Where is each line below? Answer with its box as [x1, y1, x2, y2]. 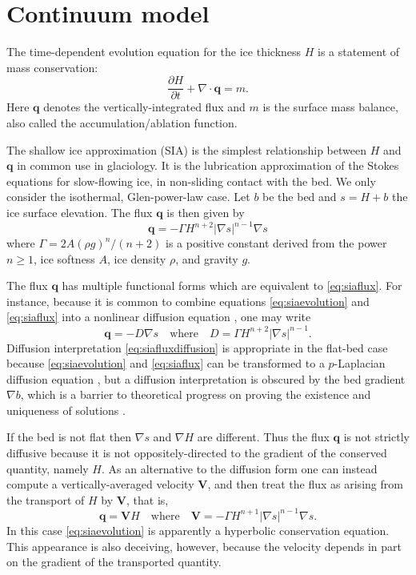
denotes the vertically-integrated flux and [43, 99, 246, 115]
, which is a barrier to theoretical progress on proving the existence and [20, 386, 371, 403]
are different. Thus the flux [197, 428, 330, 445]
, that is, [126, 491, 169, 508]
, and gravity [175, 250, 238, 267]
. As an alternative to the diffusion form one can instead [102, 460, 378, 476]
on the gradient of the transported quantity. [6, 553, 222, 570]
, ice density [107, 250, 166, 267]
